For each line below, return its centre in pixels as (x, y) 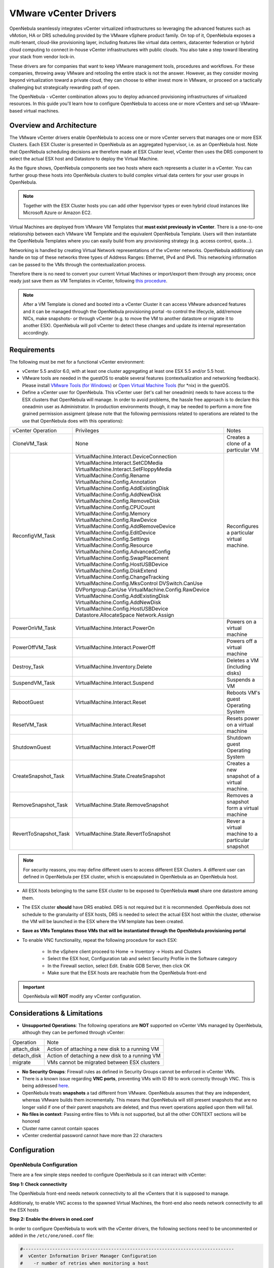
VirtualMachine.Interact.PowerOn (115, 628)
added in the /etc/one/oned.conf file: (52, 1236)
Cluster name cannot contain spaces (60, 1128)
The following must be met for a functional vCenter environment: (77, 362)
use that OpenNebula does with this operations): (73, 420)
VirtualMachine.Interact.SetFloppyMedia (124, 469)
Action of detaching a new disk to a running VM (104, 1055)
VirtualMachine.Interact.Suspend (115, 683)
